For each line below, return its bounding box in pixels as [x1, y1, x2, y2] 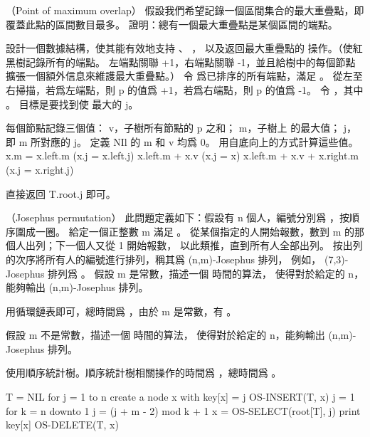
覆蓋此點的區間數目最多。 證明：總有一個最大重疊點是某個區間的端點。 [6, 16, 338, 31]
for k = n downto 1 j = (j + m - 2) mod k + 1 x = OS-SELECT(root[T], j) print [6, 403, 361, 418]
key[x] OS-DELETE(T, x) [6, 417, 119, 432]
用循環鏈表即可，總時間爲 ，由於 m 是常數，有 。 [6, 303, 237, 318]
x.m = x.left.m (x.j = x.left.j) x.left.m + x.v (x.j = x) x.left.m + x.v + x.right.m [6, 148, 359, 163]
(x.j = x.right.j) [6, 162, 74, 177]
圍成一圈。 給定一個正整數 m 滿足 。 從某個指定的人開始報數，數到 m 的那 [15, 223, 364, 238]
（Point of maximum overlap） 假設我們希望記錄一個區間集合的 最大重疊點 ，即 [6, 3, 364, 17]
